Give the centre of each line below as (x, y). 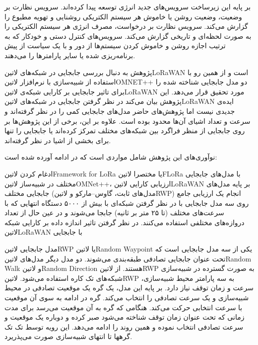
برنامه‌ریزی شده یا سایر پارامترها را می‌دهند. (70, 55)
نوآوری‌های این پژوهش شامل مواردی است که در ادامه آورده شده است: (111, 157)
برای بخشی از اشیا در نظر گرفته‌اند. (58, 140)
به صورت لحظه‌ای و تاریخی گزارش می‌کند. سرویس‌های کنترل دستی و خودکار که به (128, 36)
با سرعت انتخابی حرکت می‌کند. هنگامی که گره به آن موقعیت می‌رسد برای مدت (124, 307)
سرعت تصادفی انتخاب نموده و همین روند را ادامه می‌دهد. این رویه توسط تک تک (124, 326)
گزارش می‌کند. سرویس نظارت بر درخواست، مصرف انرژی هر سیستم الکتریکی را (126, 26)
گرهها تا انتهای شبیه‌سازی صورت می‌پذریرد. (68, 336)
